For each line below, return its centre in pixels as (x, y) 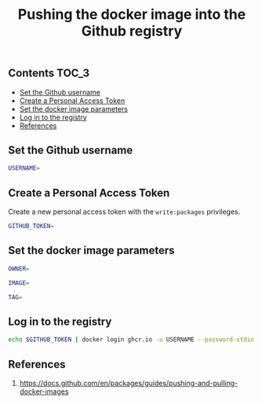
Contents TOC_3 (49, 73)
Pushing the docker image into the (132, 15)
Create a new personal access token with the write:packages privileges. (124, 212)
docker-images (44, 391)
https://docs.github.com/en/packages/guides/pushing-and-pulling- (128, 383)
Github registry (132, 31)
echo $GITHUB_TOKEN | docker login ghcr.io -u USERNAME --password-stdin (131, 340)
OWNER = (19, 269)
